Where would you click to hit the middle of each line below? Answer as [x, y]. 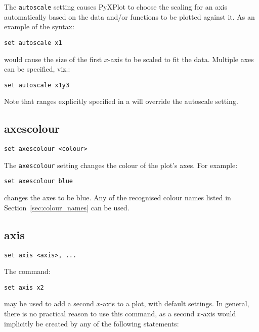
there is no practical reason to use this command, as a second [99, 313]
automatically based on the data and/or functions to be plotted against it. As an [129, 16]
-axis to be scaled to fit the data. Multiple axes [181, 59]
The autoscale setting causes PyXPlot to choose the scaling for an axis [116, 7]
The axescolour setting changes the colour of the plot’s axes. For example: [121, 165]
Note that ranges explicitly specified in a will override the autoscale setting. [121, 101]
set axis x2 [24, 287]
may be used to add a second [49, 303]
